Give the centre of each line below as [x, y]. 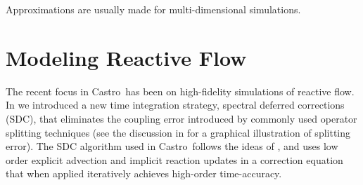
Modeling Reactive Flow [126, 57]
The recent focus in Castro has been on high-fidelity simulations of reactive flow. [180, 91]
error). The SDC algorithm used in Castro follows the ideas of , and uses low [172, 146]
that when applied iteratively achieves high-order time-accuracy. [144, 173]
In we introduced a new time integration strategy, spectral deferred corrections [175, 105]
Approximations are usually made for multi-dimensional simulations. [153, 9]
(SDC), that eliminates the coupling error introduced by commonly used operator [181, 118]
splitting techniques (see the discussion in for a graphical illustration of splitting [178, 132]
